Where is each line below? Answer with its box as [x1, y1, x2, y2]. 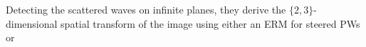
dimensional [6, 16, 58, 31]
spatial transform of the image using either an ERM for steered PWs [61, 16, 360, 31]
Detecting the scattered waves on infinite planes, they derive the [6, 2, 286, 16]
